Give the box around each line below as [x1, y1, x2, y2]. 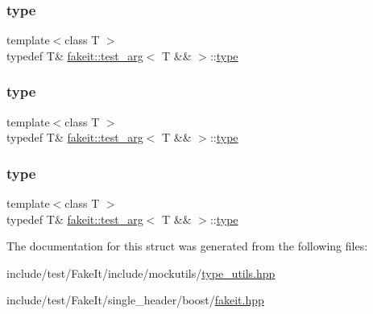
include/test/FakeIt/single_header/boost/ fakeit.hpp [6, 291, 264, 308]
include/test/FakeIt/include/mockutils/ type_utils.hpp [6, 264, 276, 281]
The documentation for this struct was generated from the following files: [6, 238, 368, 254]
